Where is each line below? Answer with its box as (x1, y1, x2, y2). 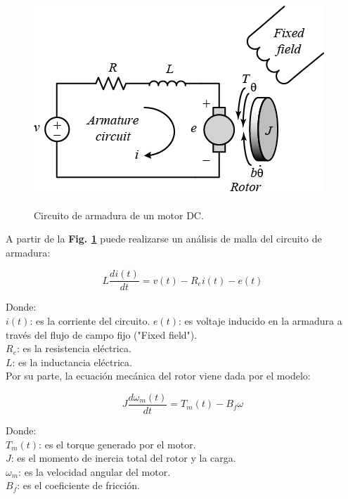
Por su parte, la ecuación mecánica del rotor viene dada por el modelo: (6, 368, 311, 383)
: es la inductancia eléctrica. (12, 354, 132, 369)
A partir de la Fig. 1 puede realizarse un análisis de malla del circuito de (6, 231, 322, 246)
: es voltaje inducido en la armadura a (179, 313, 342, 328)
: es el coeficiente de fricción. (17, 478, 140, 493)
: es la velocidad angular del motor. (18, 464, 171, 479)
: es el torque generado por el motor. (39, 436, 196, 451)
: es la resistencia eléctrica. (17, 341, 131, 356)
